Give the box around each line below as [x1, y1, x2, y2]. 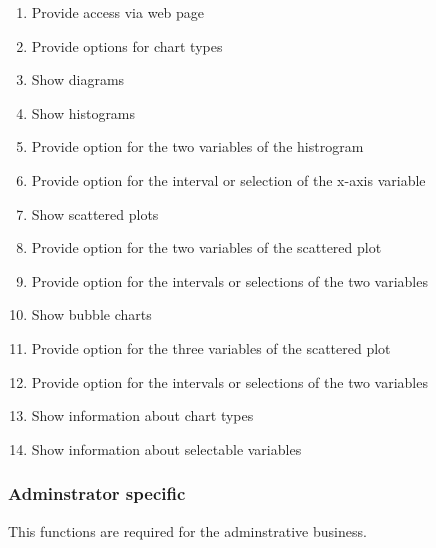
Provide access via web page [31, 2, 205, 22]
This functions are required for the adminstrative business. [8, 520, 367, 541]
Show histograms [31, 102, 136, 123]
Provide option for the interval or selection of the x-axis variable [31, 169, 426, 190]
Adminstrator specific [8, 481, 186, 506]
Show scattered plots [31, 203, 159, 224]
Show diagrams [31, 69, 125, 90]
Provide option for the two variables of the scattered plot [31, 237, 382, 258]
